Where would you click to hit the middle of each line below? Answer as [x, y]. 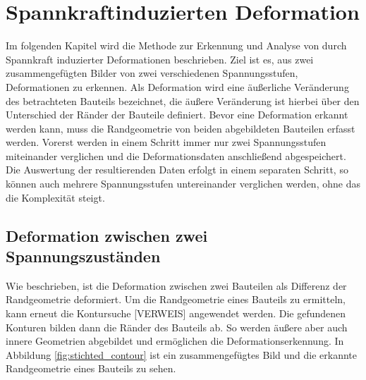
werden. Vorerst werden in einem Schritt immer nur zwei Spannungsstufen [166, 142]
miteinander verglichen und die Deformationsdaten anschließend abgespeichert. [176, 155]
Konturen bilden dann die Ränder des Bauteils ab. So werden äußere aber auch [177, 327]
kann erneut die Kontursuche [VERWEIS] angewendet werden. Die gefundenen [176, 313]
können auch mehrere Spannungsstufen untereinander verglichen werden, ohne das [183, 184]
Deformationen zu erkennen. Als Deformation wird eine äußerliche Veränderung [177, 86]
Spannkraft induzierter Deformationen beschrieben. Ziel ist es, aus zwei [160, 59]
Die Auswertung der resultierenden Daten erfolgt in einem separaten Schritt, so [177, 170]
